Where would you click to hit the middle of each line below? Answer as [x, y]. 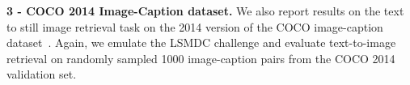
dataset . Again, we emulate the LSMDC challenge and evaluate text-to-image [201, 42]
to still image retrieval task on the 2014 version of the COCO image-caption [195, 26]
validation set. [42, 74]
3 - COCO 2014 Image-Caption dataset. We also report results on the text [205, 11]
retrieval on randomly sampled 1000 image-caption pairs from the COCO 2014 [201, 58]
